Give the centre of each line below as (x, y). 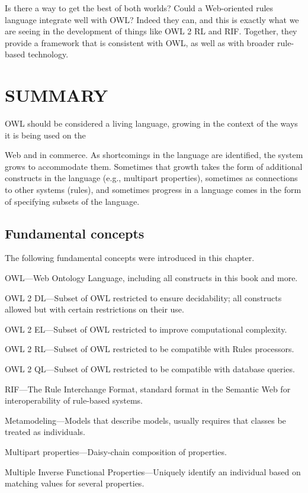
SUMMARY (56, 95)
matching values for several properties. (75, 483)
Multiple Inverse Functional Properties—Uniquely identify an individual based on (153, 471)
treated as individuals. (45, 432)
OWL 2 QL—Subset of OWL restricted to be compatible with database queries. (150, 369)
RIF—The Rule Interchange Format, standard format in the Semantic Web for (148, 389)
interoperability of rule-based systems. (74, 400)
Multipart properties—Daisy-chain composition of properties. (116, 451)
